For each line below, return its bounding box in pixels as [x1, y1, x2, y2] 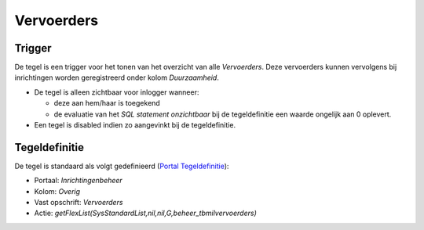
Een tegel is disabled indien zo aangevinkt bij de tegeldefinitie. [34, 120, 236, 130]
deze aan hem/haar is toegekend [53, 99, 160, 108]
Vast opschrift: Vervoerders [34, 198, 123, 207]
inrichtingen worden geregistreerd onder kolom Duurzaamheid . [14, 73, 219, 82]
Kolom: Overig [34, 186, 81, 196]
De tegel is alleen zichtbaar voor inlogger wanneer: [34, 87, 199, 97]
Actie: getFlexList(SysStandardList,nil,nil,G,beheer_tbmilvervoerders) [34, 208, 257, 218]
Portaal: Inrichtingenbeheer [34, 176, 123, 185]
